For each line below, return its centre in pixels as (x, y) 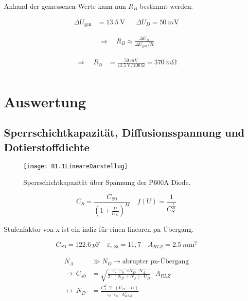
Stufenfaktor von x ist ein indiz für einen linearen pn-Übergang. (99, 229)
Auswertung (45, 101)
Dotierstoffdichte (47, 147)
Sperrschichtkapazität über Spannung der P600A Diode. (107, 182)
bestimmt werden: (166, 6)
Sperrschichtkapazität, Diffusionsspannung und (124, 132)
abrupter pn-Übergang (156, 262)
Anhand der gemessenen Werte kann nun (65, 6)
